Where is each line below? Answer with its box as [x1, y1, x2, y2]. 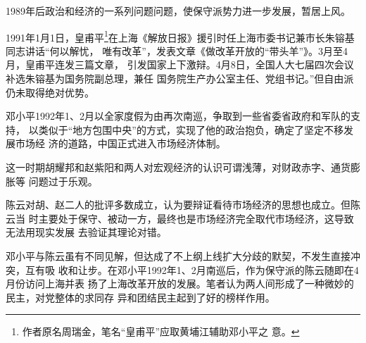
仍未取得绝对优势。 [6, 85, 94, 99]
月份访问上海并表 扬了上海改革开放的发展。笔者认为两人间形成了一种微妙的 [6, 276, 354, 291]
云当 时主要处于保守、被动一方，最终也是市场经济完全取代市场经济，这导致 [6, 211, 354, 225]
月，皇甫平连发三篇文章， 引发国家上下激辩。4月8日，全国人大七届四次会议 [6, 57, 354, 72]
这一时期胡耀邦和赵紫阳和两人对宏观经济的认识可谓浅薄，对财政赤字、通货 [6, 160, 351, 174]
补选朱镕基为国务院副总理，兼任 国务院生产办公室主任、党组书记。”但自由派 [6, 71, 354, 86]
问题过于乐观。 [28, 173, 98, 188]
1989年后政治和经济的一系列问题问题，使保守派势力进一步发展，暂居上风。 [6, 4, 351, 18]
